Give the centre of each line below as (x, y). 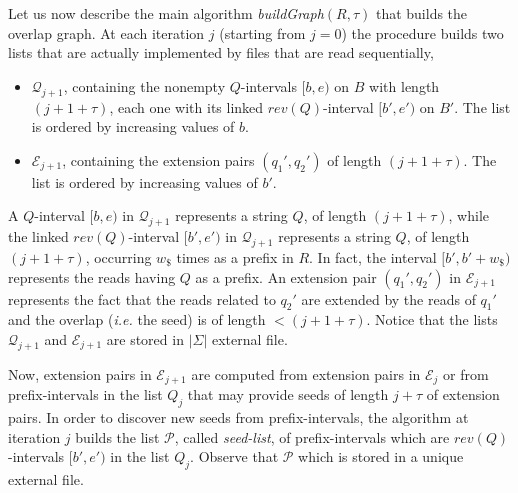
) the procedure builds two (422, 32)
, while (468, 215)
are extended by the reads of (388, 298)
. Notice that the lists (432, 319)
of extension (463, 394)
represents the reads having (92, 276)
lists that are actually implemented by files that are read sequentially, (221, 52)
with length (404, 85)
